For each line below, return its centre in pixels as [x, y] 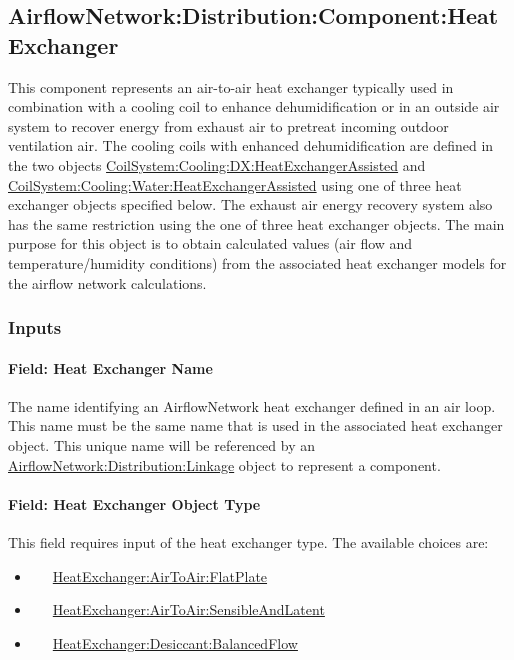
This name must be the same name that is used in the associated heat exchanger [255, 425]
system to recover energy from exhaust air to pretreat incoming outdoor [228, 125]
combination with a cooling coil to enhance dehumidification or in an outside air [254, 106]
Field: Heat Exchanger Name [110, 367]
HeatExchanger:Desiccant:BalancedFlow [175, 642]
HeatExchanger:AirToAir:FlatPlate [160, 575]
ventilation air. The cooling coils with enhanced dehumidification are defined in [251, 145]
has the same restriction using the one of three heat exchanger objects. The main [256, 223]
